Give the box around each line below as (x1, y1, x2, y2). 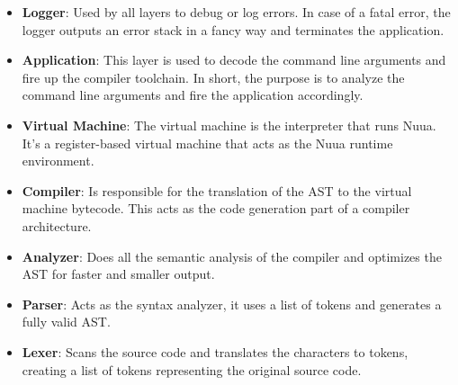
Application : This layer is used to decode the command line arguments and (22, 50, 446, 69)
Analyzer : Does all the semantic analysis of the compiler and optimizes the (22, 246, 442, 265)
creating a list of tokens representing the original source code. (22, 360, 362, 379)
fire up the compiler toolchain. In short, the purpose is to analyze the (22, 67, 405, 86)
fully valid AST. (22, 312, 111, 331)
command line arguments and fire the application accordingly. (22, 85, 364, 104)
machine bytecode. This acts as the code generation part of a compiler (22, 199, 410, 218)
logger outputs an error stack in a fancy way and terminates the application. (22, 20, 445, 39)
